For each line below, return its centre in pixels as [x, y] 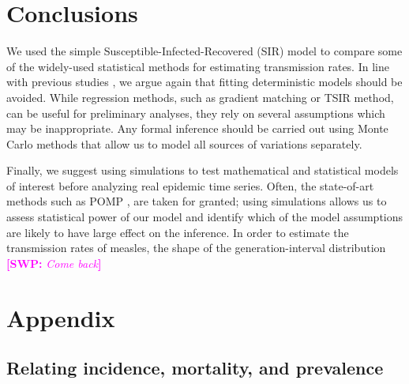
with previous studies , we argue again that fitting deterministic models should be [204, 82]
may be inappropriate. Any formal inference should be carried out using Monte [197, 128]
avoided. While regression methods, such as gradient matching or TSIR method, [200, 97]
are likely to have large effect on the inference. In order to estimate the [178, 232]
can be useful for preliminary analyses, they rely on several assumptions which [196, 113]
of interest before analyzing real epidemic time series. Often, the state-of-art [190, 185]
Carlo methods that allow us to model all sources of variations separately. [184, 143]
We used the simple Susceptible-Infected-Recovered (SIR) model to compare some [204, 51]
